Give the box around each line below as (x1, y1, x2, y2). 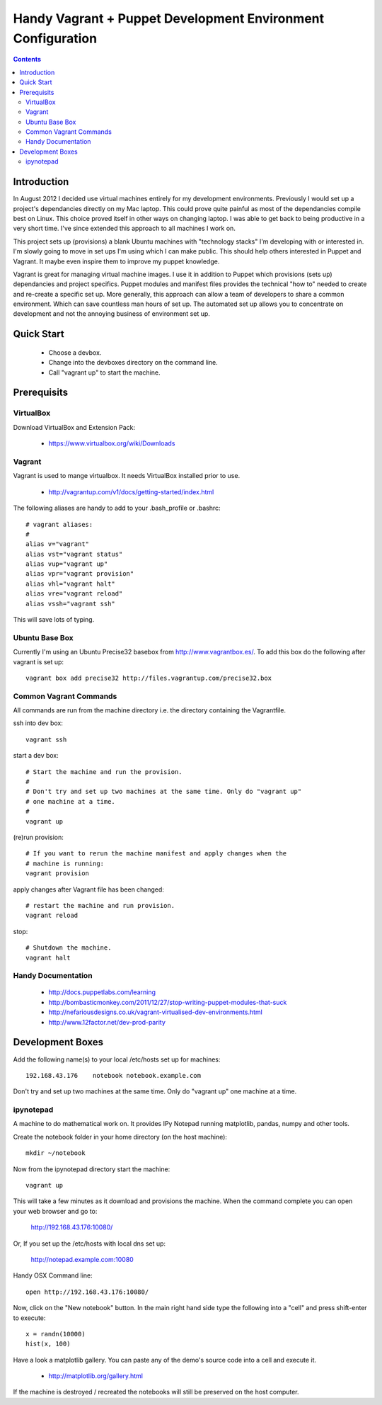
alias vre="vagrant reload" (25, 590, 123, 598)
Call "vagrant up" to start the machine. (48, 368, 161, 377)
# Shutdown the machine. (25, 944, 112, 952)
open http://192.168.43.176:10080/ (25, 1287, 149, 1296)
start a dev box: (13, 751, 59, 760)
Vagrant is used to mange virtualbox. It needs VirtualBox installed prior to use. (13, 472, 241, 480)
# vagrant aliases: (25, 521, 93, 528)
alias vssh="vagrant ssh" (25, 599, 116, 608)
